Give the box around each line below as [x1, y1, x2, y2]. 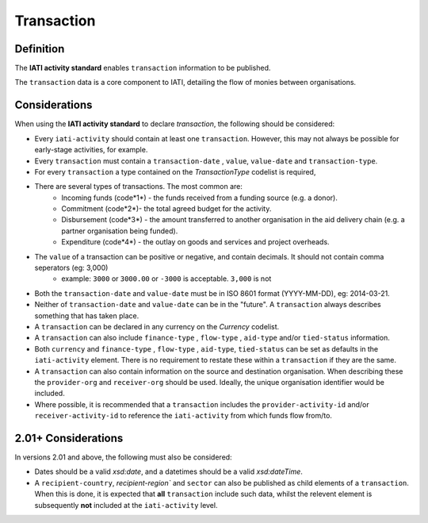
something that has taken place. [34, 310, 139, 321]
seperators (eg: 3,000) [34, 263, 109, 273]
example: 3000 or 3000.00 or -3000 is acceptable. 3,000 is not [61, 274, 272, 283]
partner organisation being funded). [61, 226, 178, 236]
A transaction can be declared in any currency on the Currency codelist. [34, 322, 280, 331]
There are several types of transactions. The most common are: [34, 182, 243, 191]
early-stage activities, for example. [34, 145, 148, 155]
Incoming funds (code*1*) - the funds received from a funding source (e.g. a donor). [61, 193, 338, 202]
